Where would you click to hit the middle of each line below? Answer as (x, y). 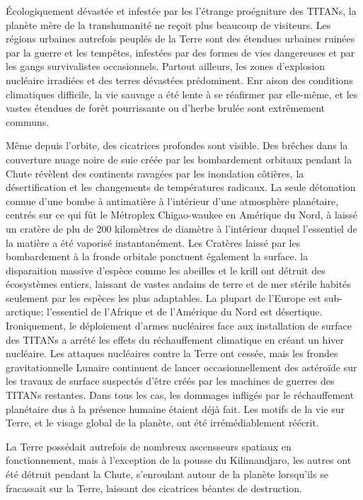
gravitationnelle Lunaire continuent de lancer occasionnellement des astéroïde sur (181, 367)
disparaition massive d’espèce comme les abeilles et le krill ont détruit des (166, 270)
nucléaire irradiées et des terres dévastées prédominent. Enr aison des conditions (179, 80)
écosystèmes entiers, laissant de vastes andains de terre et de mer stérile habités (178, 284)
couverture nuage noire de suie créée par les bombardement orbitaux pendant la (179, 159)
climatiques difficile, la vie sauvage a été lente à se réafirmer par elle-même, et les (182, 94)
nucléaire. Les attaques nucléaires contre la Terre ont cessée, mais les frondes (172, 353)
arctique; (25, 312)
